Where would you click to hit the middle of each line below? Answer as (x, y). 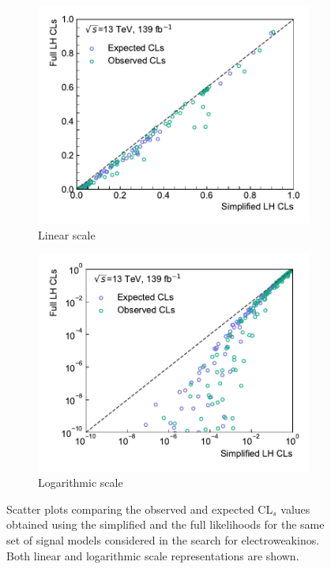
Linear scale (67, 234)
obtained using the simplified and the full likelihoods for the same (165, 524)
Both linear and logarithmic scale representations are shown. (153, 555)
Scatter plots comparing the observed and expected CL (140, 509)
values (295, 509)
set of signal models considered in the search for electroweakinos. (163, 539)
